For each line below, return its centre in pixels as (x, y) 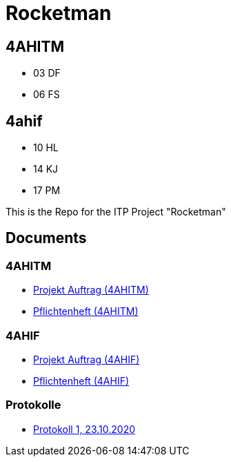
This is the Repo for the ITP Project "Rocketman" (116, 212)
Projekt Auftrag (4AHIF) (87, 359)
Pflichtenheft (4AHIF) (81, 381)
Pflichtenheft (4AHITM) (86, 311)
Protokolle (33, 405)
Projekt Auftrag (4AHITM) (91, 290)
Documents (46, 238)
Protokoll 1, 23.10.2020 (84, 429)
